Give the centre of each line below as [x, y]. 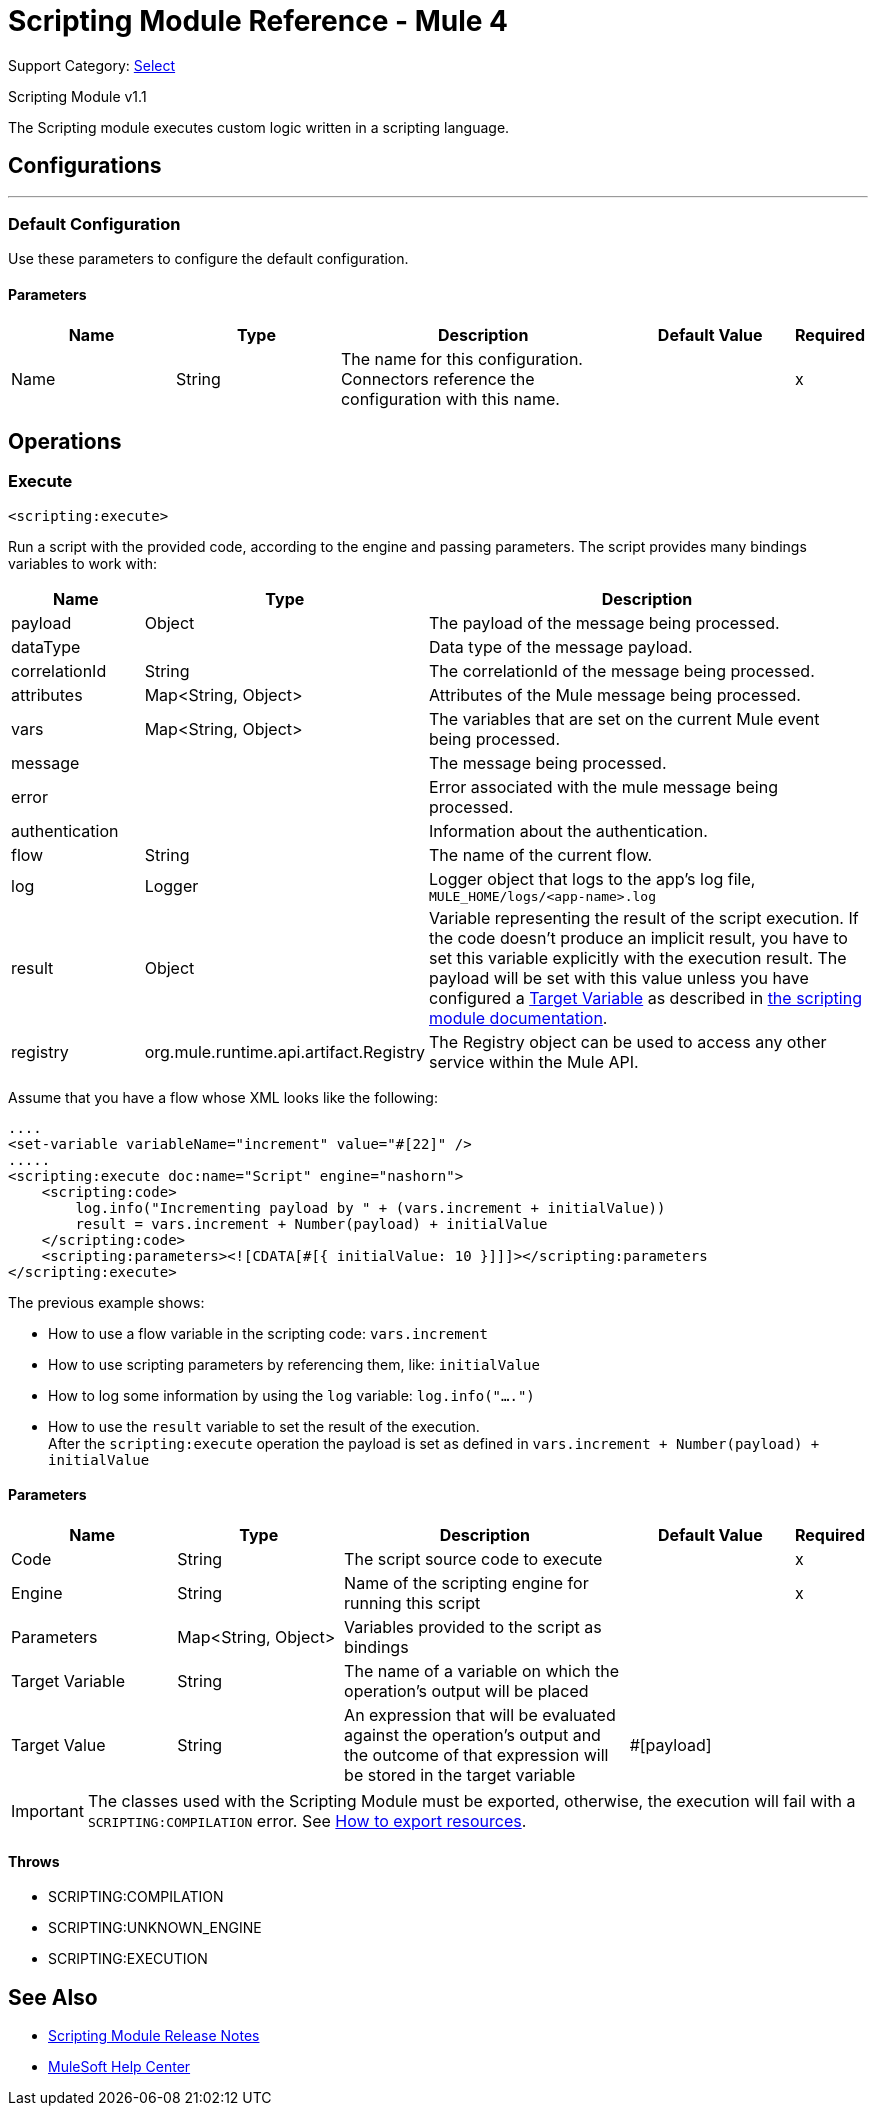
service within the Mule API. [534, 1061]
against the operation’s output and [472, 1735]
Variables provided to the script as [473, 1627]
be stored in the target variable [460, 1775]
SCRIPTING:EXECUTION [128, 1959]
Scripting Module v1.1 [77, 96]
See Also [53, 1997]
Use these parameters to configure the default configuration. [208, 259]
